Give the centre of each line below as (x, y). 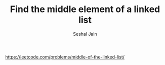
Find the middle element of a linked (85, 9)
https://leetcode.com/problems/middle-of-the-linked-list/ (65, 57)
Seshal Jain (85, 34)
